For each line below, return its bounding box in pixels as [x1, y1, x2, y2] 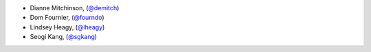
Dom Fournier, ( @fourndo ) [30, 14, 104, 22]
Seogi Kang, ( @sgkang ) [30, 33, 98, 41]
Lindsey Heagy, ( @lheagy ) [30, 23, 105, 31]
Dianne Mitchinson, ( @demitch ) [30, 4, 120, 12]
